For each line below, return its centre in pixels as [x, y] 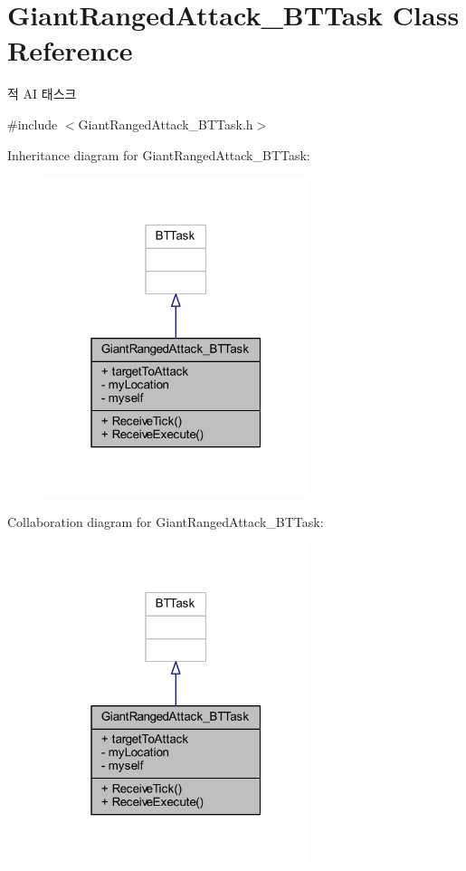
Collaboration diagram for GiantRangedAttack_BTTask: [166, 522]
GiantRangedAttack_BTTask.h [166, 124]
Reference [70, 50]
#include [33, 124]
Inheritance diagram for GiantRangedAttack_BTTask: [159, 154]
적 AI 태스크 [42, 94]
